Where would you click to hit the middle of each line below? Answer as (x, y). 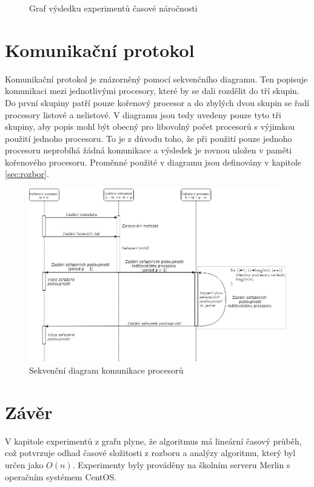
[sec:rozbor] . (27, 174)
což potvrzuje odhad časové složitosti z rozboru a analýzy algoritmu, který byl (150, 453)
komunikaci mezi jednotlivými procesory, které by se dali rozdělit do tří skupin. (152, 91)
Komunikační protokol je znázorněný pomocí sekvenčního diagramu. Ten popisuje (156, 79)
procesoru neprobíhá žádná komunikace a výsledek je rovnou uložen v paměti (149, 150)
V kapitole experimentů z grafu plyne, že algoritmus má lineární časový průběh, (153, 441)
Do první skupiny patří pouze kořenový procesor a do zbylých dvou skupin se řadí (157, 102)
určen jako (24, 465)
